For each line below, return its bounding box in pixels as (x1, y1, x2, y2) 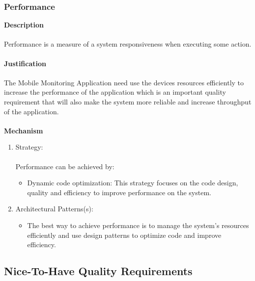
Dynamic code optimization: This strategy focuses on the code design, (27, 178, 238, 188)
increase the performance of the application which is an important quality (4, 87, 226, 97)
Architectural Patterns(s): (15, 204, 93, 214)
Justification (4, 58, 46, 68)
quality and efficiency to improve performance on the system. (27, 187, 211, 197)
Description (4, 20, 44, 30)
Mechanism (4, 125, 43, 135)
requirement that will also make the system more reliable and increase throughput (4, 96, 252, 106)
